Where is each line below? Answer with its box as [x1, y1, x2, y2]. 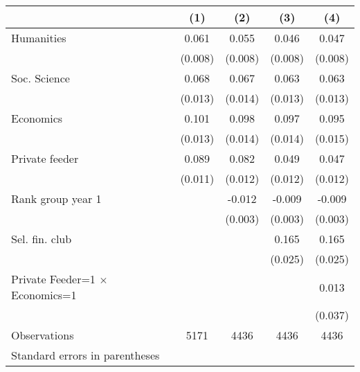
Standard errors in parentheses [11, 347, 160, 363]
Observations [11, 327, 74, 343]
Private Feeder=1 [11, 271, 96, 287]
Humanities [11, 30, 66, 46]
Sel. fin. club [11, 231, 72, 247]
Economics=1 [11, 287, 77, 303]
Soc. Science [11, 70, 70, 86]
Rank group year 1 [11, 191, 102, 206]
